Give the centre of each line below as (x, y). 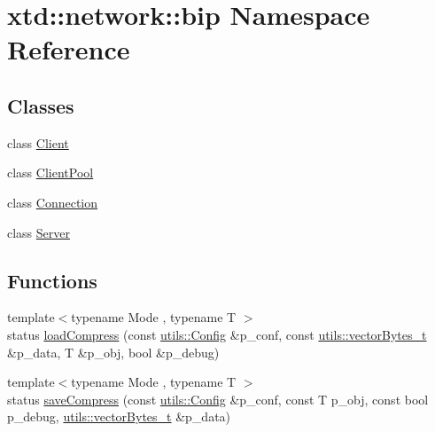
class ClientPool (50, 173)
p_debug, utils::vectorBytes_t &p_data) (119, 416)
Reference (69, 49)
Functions (52, 280)
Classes (41, 105)
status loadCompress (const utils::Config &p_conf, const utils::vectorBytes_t (217, 334)
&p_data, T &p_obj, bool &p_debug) (113, 352)
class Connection (53, 202)
